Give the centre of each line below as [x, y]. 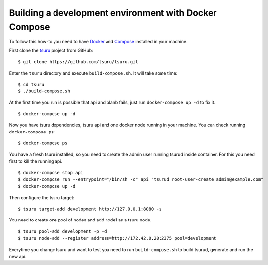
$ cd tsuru [31, 84]
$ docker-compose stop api [51, 173]
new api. [18, 256]
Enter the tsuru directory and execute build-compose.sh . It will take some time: [93, 73]
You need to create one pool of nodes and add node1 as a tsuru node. [80, 220]
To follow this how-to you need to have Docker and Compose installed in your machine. [98, 42]
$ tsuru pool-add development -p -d [62, 231]
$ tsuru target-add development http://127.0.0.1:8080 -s [90, 209]
